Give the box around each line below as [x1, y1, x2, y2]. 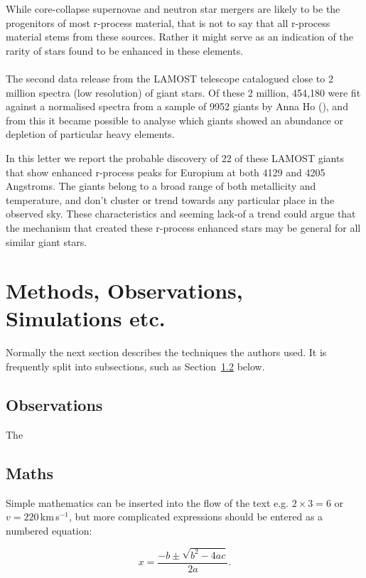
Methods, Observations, [6, 276, 243, 305]
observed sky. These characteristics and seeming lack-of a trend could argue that [6, 206, 356, 221]
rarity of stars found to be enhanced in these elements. [6, 43, 244, 58]
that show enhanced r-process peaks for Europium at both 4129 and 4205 [6, 164, 325, 179]
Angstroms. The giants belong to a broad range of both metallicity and [6, 178, 316, 193]
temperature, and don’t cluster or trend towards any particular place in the [6, 192, 335, 207]
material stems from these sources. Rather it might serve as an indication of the [6, 29, 353, 44]
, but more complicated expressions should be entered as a [69, 509, 323, 524]
